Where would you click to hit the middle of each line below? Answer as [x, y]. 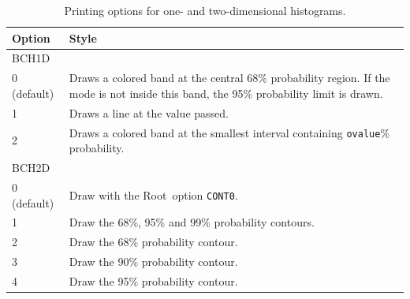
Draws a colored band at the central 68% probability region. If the [229, 78]
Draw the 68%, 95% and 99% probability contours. [192, 222]
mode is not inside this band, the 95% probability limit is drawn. [226, 93]
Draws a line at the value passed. [149, 112]
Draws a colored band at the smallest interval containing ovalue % [229, 132]
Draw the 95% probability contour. [153, 280]
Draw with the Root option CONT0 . [153, 194]
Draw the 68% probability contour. [153, 242]
